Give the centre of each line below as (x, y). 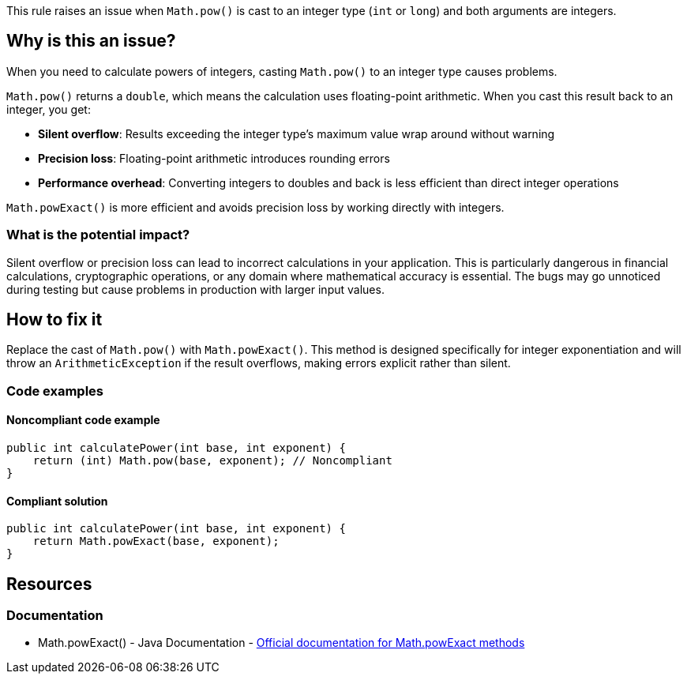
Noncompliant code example (83, 420)
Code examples (55, 391)
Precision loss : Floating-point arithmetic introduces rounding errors (214, 158)
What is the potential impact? (98, 235)
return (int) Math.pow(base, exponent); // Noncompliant (212, 461)
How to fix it (54, 320)
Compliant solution (57, 501)
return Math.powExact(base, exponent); (156, 541)
